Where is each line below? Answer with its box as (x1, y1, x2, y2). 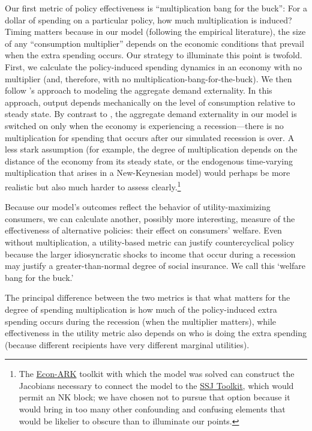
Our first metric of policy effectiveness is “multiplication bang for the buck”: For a (5, 2, 307, 14)
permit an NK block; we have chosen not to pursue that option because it (19, 391, 290, 403)
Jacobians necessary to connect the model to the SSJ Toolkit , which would (19, 379, 294, 391)
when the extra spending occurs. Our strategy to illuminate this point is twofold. (5, 49, 302, 61)
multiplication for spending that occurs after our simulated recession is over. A (5, 131, 295, 143)
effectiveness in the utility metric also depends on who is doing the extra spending (5, 327, 307, 339)
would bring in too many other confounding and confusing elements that (19, 403, 286, 415)
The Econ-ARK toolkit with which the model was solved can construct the (19, 367, 295, 380)
